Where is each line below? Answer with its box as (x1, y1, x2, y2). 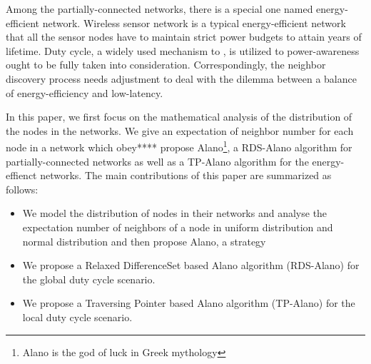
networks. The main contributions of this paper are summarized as (40, 168, 332, 183)
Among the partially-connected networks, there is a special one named (6, 1, 313, 16)
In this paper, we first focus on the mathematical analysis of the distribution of (6, 109, 352, 124)
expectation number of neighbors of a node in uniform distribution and (22, 219, 333, 234)
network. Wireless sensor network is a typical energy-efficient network (42, 15, 346, 30)
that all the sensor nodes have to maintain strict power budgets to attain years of (6, 29, 362, 44)
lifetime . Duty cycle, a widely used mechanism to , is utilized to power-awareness (6, 43, 360, 58)
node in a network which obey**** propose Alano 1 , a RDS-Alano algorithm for (6, 138, 352, 154)
